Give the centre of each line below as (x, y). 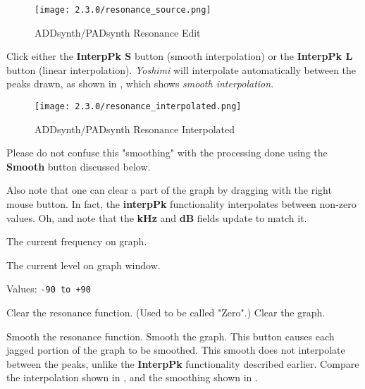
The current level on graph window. (83, 265)
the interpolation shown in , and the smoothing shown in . (132, 377)
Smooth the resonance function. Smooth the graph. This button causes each (171, 336)
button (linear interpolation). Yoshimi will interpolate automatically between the (181, 69)
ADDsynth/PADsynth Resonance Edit (118, 32)
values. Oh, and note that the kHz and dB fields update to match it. (157, 217)
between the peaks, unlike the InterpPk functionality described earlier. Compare (183, 363)
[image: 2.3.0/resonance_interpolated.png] (138, 107)
